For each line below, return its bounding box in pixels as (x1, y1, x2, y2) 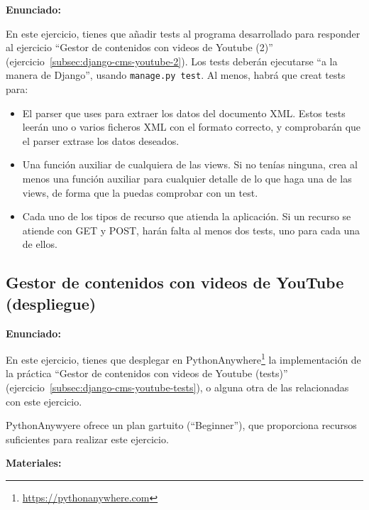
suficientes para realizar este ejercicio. (6, 431, 169, 446)
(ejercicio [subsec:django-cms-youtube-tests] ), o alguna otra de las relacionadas (6, 380, 349, 394)
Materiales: (6, 455, 62, 470)
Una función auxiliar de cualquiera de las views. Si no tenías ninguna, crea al (22, 157, 358, 172)
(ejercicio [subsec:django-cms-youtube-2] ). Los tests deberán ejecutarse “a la (6, 53, 338, 68)
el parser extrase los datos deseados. (22, 133, 180, 148)
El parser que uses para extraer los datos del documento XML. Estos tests (22, 105, 346, 120)
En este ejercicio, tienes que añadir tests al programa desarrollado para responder (6, 26, 360, 40)
